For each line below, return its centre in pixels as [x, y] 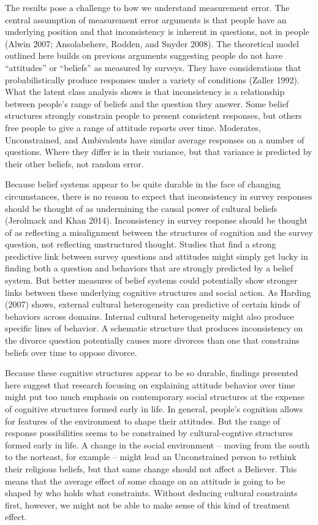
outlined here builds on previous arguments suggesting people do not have [144, 55]
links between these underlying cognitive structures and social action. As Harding [158, 292]
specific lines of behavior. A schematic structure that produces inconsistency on [154, 328]
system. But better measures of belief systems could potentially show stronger [151, 280]
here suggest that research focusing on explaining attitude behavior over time [150, 384]
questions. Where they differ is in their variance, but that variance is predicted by [159, 152]
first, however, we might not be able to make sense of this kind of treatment [148, 504]
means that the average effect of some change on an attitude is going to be [145, 481]
